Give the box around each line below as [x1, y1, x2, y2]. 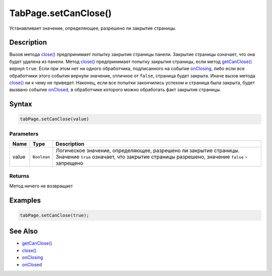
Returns [9, 172, 30, 179]
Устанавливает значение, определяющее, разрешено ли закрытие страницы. [9, 25, 176, 31]
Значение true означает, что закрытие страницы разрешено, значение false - [55, 154, 248, 161]
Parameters [9, 130, 39, 137]
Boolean [32, 154, 50, 160]
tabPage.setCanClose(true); [20, 212, 89, 218]
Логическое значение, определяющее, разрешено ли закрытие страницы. [55, 147, 240, 154]
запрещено [55, 160, 84, 167]
